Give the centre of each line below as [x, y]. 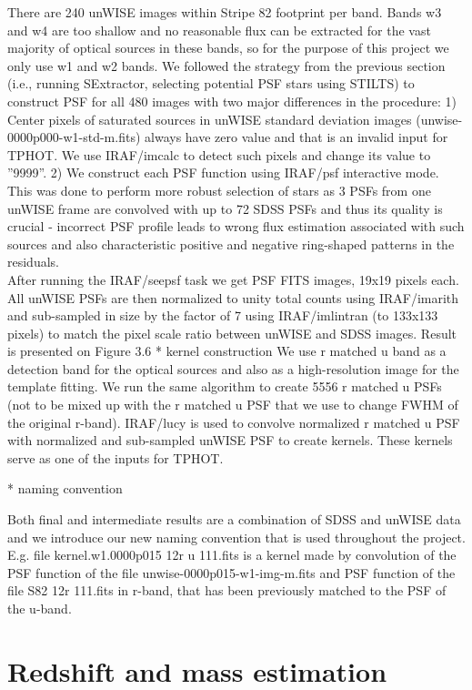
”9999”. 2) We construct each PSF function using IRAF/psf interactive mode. [223, 172]
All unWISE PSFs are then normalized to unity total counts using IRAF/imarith [233, 297]
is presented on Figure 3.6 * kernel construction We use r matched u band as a [227, 351]
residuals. [33, 262]
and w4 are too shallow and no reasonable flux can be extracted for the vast [219, 30]
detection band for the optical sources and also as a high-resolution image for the [233, 368]
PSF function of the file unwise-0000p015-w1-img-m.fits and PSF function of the [231, 572]
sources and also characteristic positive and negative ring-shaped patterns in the [231, 244]
